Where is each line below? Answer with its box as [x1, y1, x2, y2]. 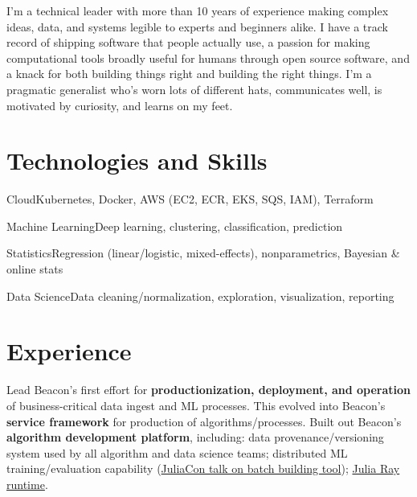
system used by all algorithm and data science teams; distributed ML [6, 444, 348, 461]
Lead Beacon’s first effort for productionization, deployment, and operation [6, 381, 411, 398]
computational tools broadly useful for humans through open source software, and [6, 49, 410, 66]
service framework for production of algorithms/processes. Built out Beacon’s [6, 413, 402, 429]
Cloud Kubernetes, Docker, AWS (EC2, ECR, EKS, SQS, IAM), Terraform [6, 191, 374, 207]
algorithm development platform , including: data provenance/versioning [6, 429, 384, 446]
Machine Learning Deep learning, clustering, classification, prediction [6, 217, 343, 234]
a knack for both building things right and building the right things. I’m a [6, 65, 372, 82]
